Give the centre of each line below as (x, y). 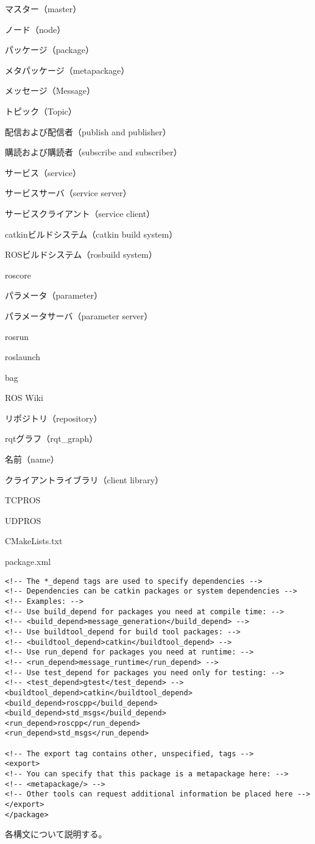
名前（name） (32, 459)
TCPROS (23, 500)
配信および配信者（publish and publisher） (88, 131)
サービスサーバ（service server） (68, 193)
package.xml (28, 562)
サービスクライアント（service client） (80, 213)
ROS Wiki (24, 398)
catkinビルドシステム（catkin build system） (91, 234)
